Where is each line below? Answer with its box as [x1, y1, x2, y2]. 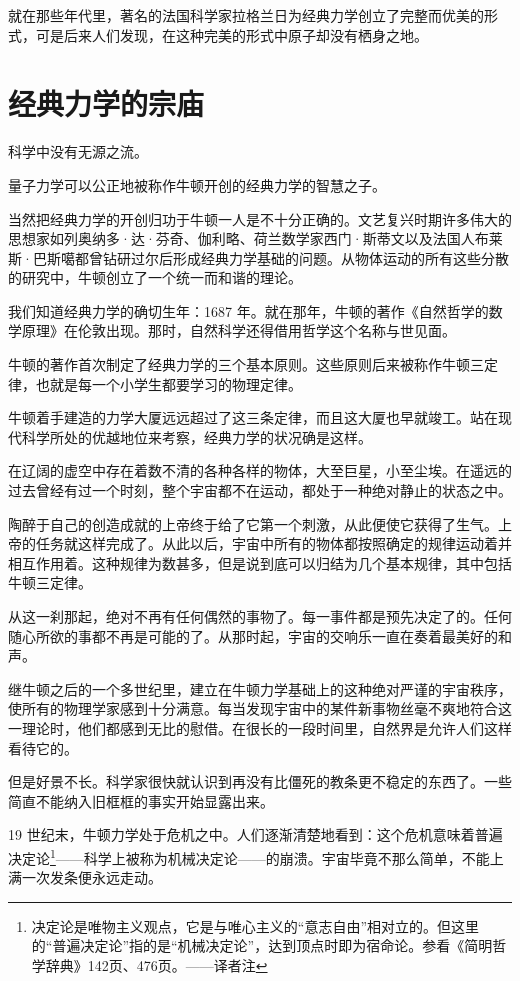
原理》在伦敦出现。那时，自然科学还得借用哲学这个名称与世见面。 [21, 320, 456, 341]
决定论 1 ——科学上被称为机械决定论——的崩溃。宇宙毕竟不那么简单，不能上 [8, 844, 504, 868]
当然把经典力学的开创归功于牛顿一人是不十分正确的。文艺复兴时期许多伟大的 [8, 208, 512, 229]
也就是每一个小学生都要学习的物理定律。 [35, 373, 302, 394]
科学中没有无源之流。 [8, 141, 148, 162]
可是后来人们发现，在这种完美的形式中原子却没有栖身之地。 [35, 24, 428, 45]
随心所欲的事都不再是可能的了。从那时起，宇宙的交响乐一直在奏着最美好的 [8, 625, 498, 646]
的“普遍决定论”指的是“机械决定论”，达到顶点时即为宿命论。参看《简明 [31, 935, 493, 956]
